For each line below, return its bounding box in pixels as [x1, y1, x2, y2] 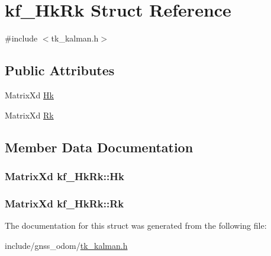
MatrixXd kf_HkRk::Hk [5, 168, 124, 183]
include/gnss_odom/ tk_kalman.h [5, 239, 128, 251]
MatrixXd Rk [5, 108, 54, 121]
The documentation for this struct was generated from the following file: [5, 219, 267, 231]
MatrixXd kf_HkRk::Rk [5, 196, 124, 210]
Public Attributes [5, 61, 115, 79]
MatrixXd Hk [5, 88, 54, 101]
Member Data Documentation [5, 137, 193, 156]
